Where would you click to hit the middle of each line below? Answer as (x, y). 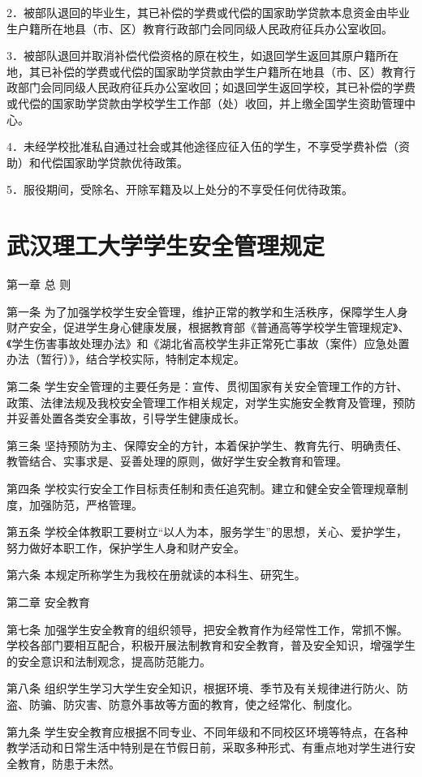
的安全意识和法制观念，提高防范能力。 (109, 661)
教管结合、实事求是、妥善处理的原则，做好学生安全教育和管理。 (177, 461)
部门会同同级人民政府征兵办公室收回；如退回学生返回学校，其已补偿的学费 (216, 87)
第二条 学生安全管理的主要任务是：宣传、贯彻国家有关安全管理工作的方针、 (207, 386)
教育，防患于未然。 (69, 763)
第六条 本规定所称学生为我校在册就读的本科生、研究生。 (156, 575)
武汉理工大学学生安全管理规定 (166, 245)
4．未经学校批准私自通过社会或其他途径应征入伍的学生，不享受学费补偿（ (202, 146)
